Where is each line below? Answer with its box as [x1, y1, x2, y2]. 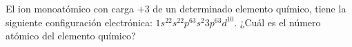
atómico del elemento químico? [6, 28, 136, 43]
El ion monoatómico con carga [6, 1, 135, 15]
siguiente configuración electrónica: [6, 15, 153, 29]
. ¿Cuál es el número [234, 15, 321, 29]
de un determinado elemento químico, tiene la [153, 1, 346, 15]
